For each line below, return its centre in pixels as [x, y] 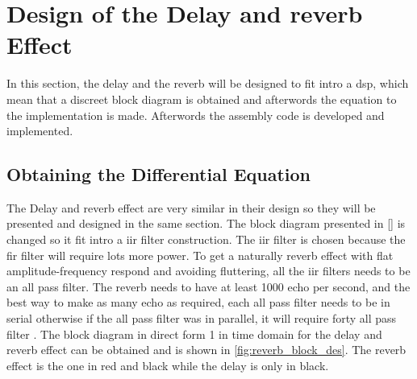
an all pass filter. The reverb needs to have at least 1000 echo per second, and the [208, 286]
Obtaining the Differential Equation [159, 174]
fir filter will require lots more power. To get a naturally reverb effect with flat [200, 255]
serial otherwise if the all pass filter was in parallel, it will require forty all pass [202, 318]
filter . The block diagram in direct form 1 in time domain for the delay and [194, 334]
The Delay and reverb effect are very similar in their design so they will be [191, 207]
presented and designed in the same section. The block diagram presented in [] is [206, 223]
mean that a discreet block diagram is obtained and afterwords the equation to [202, 99]
